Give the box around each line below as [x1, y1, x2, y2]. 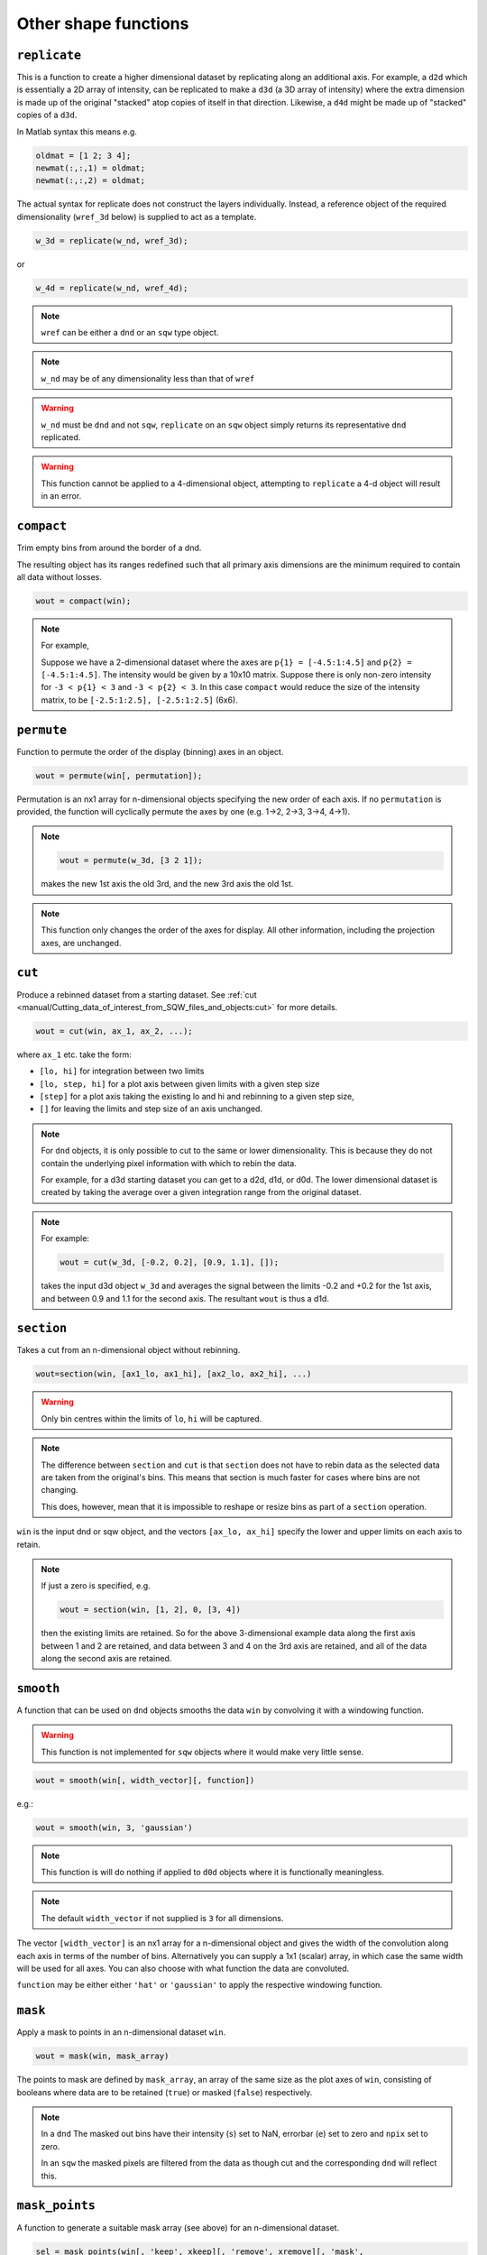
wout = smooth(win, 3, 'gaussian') [35, 1822, 193, 1833]
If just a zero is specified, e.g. [41, 1580, 151, 1591]
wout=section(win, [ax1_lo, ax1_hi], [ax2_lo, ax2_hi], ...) [35, 1369, 312, 1379]
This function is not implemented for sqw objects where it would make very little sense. [41, 1746, 364, 1757]
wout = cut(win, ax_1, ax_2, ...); [35, 1026, 193, 1036]
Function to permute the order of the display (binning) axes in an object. [16, 746, 284, 757]
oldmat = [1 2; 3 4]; [35, 150, 132, 161]
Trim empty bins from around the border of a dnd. [16, 542, 202, 554]
